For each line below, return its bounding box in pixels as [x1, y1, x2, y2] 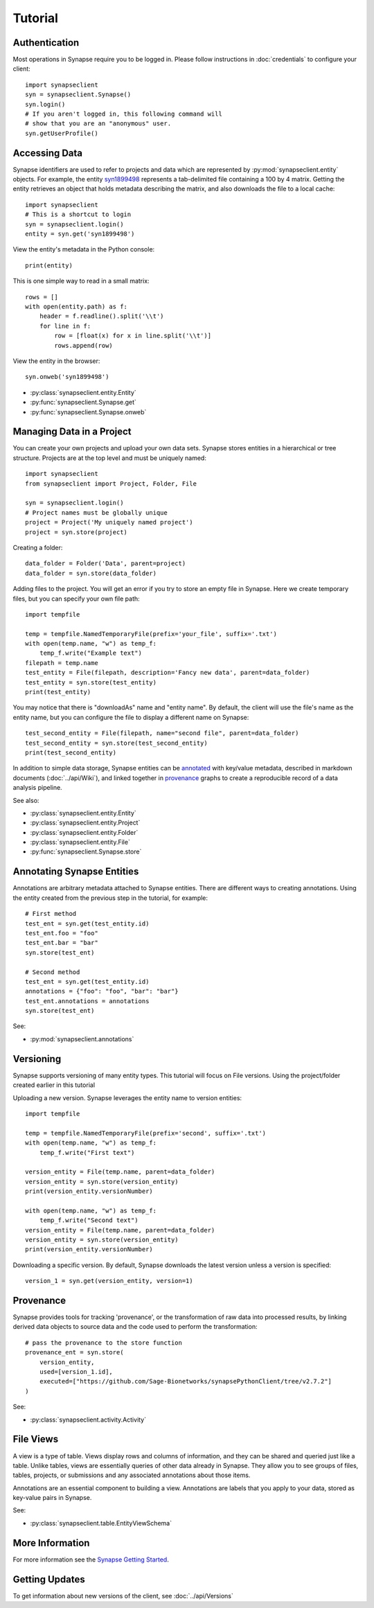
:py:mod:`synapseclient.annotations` [30, 1034, 134, 1043]
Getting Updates [12, 1573, 86, 1585]
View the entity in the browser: [12, 357, 100, 365]
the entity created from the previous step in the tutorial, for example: [12, 894, 208, 902]
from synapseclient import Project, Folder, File [25, 479, 197, 488]
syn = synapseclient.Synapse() [25, 91, 132, 98]
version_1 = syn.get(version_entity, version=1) [25, 1277, 193, 1285]
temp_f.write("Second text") [39, 1217, 139, 1224]
